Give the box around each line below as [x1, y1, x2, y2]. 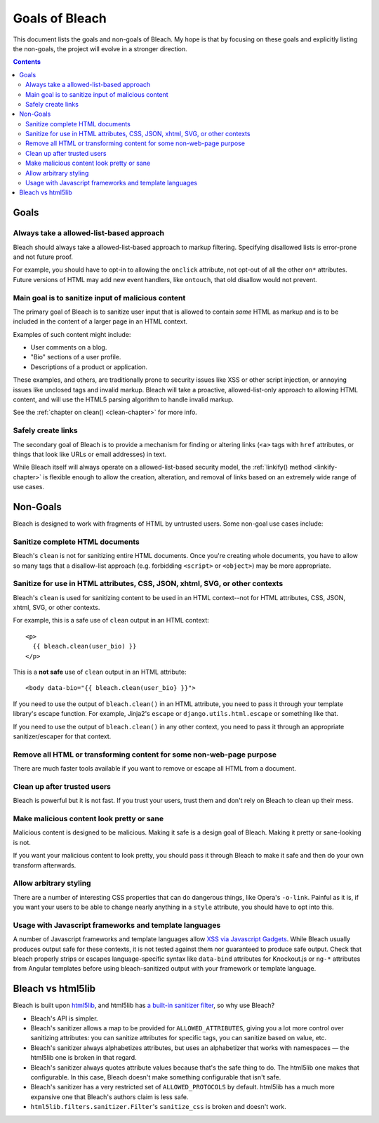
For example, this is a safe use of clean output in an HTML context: [13, 616, 210, 625]
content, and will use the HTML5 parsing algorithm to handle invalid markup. [13, 395, 234, 404]
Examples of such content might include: [13, 330, 131, 338]
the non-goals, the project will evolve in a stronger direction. [13, 44, 187, 53]
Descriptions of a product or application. [30, 362, 147, 371]
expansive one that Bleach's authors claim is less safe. [30, 1092, 189, 1101]
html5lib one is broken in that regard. [30, 1054, 137, 1062]
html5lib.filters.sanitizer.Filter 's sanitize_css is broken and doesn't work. [30, 1103, 287, 1111]
